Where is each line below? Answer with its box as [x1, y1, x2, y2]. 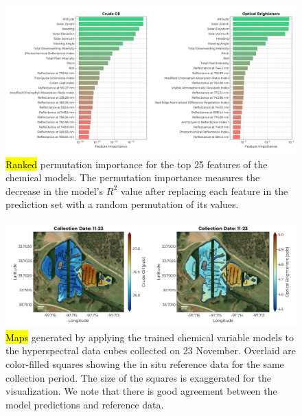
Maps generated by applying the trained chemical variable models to [5, 330, 294, 344]
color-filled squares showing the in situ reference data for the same [5, 356, 284, 371]
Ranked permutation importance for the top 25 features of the [5, 157, 268, 171]
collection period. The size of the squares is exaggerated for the [5, 370, 271, 384]
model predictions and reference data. [5, 397, 164, 411]
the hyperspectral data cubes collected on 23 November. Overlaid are [5, 343, 297, 358]
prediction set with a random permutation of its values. [5, 197, 239, 211]
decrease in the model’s [5, 183, 104, 198]
